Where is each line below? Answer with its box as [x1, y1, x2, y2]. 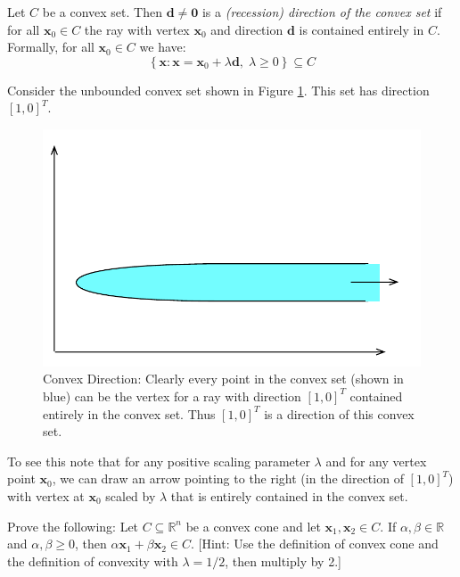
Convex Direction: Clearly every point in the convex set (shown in [43, 369, 404, 388]
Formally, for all [7, 37, 94, 56]
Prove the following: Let [7, 516, 139, 535]
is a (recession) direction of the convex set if [201, 3, 442, 21]
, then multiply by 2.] [225, 551, 341, 570]
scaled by [105, 486, 156, 505]
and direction [210, 20, 283, 38]
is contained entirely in [299, 20, 424, 38]
